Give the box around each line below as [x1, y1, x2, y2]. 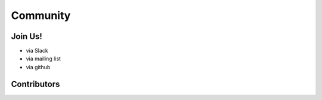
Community [11, 9, 71, 22]
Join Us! [11, 31, 43, 41]
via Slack [26, 47, 48, 54]
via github [26, 63, 51, 70]
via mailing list [26, 55, 61, 62]
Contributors [11, 79, 60, 89]
